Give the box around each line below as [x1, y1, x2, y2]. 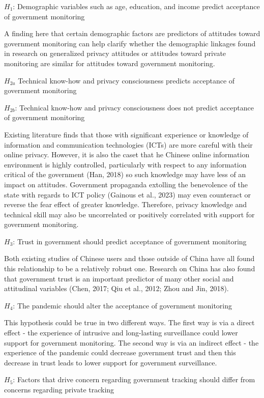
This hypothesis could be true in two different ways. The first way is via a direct [4, 317, 255, 328]
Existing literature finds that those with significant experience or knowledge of [4, 129, 249, 139]
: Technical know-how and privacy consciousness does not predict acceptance [15, 102, 254, 112]
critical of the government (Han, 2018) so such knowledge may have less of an [4, 169, 246, 180]
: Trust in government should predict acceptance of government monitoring [13, 236, 247, 246]
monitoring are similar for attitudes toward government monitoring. [4, 58, 215, 68]
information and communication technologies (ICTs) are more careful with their [4, 139, 253, 150]
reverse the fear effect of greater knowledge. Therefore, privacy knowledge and [4, 199, 247, 210]
